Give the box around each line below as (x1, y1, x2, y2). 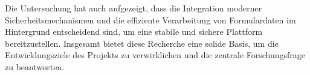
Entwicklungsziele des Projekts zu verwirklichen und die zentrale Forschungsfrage (5, 49, 306, 61)
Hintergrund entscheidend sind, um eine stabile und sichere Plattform (5, 25, 263, 38)
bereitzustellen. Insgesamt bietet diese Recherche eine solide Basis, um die (5, 37, 279, 49)
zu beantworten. (5, 60, 65, 73)
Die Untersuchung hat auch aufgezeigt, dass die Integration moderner (5, 2, 262, 14)
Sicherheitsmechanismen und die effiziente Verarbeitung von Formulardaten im (5, 13, 296, 26)
